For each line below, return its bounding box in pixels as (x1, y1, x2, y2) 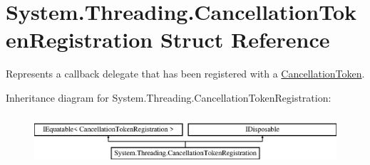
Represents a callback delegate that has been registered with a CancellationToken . (6, 66, 365, 81)
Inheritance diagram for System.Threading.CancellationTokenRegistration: (6, 90, 332, 105)
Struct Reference (160, 25, 330, 54)
